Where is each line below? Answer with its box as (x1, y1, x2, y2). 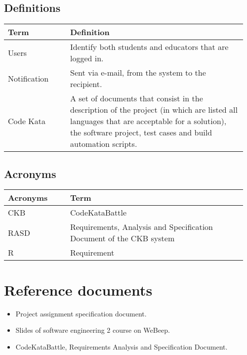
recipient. (70, 78, 102, 90)
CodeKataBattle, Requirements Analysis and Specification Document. (15, 341, 228, 352)
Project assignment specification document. (15, 308, 147, 318)
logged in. (70, 52, 104, 64)
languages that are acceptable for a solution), (70, 115, 227, 127)
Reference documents (4, 279, 153, 300)
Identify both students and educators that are (70, 41, 229, 53)
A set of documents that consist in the (70, 92, 203, 104)
